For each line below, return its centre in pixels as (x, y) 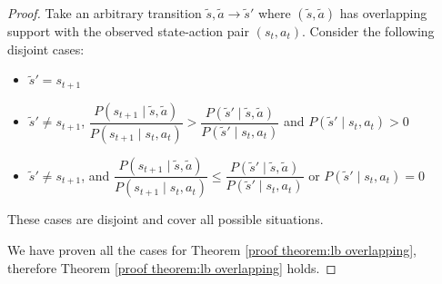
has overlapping (383, 13)
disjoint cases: (46, 49)
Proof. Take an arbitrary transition (105, 13)
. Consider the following (368, 31)
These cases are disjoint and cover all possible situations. (166, 219)
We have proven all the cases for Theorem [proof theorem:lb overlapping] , (212, 249)
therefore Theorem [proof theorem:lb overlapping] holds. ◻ (172, 267)
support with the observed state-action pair (128, 31)
